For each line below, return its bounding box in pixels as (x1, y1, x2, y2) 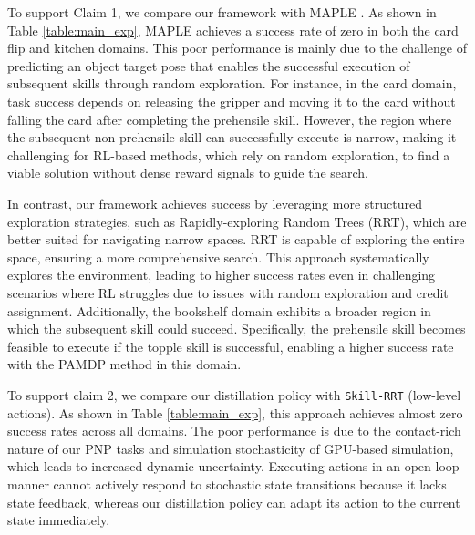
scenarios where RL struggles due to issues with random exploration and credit (7, 283, 449, 302)
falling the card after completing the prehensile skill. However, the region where (7, 109, 452, 129)
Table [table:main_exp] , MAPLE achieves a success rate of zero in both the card (7, 20, 459, 39)
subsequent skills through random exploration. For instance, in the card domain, (7, 74, 457, 93)
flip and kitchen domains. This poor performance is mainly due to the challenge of (7, 38, 467, 57)
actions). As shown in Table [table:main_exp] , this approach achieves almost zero (7, 403, 463, 422)
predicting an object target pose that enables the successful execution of (7, 56, 410, 75)
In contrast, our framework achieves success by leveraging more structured (7, 193, 422, 212)
